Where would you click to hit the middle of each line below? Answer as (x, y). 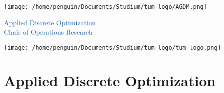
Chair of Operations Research (48, 32)
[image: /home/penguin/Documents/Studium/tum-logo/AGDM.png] (106, 7)
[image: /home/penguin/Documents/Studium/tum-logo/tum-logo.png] (112, 47)
